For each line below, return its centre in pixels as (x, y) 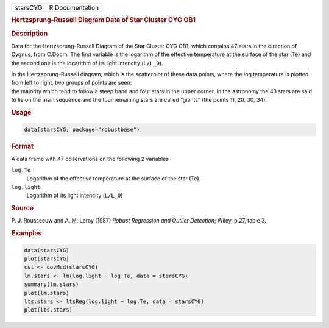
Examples (27, 234)
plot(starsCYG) (47, 259)
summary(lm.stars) (51, 284)
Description (30, 34)
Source (23, 209)
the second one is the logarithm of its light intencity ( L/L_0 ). (87, 63)
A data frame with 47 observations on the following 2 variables (90, 159)
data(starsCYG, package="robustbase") (82, 129)
